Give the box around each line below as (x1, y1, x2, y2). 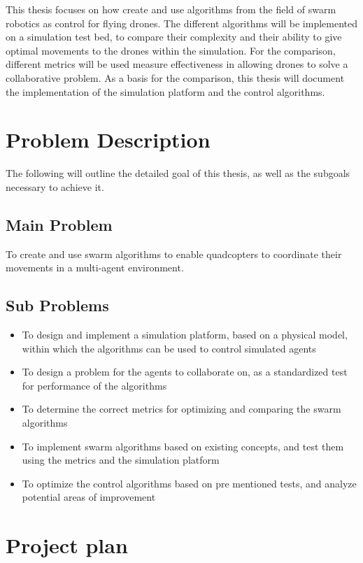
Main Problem (6, 213, 113, 235)
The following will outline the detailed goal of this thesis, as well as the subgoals (6, 166, 350, 180)
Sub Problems (6, 294, 109, 316)
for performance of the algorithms (22, 378, 167, 392)
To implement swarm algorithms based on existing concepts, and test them (22, 439, 344, 453)
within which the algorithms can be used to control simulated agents (22, 341, 316, 355)
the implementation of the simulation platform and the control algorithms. (6, 84, 325, 99)
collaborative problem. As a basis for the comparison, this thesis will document (6, 70, 345, 85)
